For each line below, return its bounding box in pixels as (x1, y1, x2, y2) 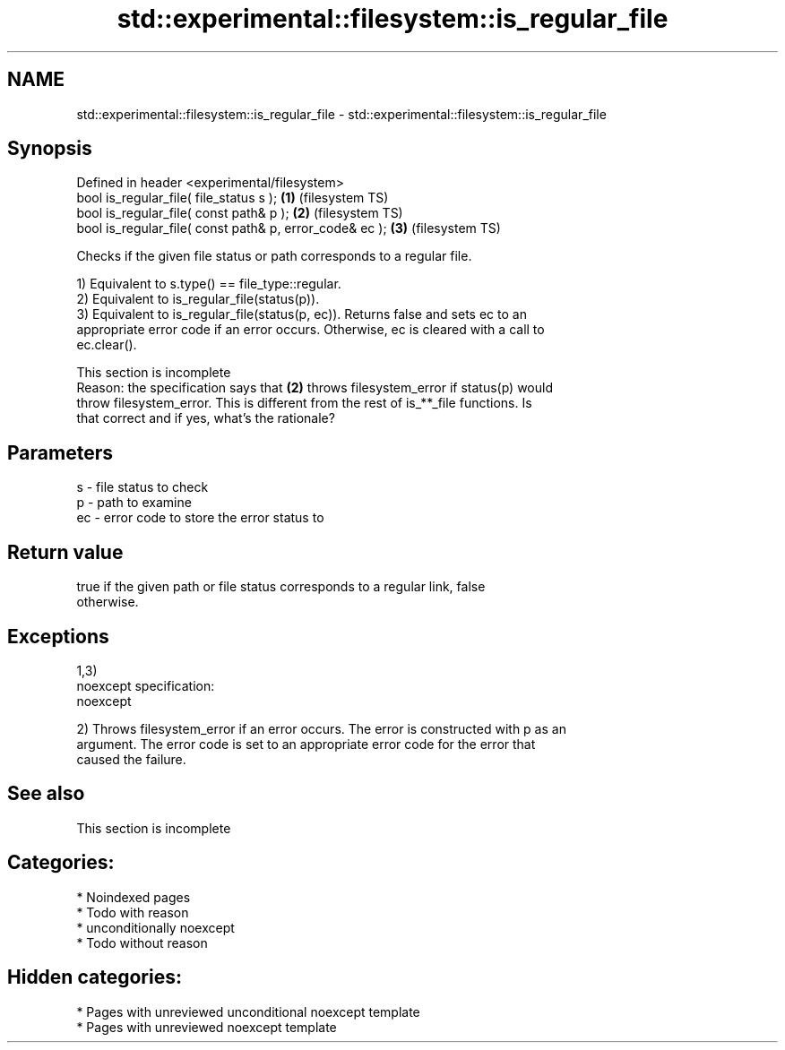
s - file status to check (76, 479, 209, 495)
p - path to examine (76, 495, 192, 511)
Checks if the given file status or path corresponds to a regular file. (76, 248, 472, 264)
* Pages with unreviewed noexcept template (76, 1019, 337, 1035)
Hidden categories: (7, 966, 182, 989)
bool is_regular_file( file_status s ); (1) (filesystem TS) (76, 190, 389, 206)
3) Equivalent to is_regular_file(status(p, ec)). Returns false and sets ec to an (76, 306, 527, 323)
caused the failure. (76, 751, 186, 767)
